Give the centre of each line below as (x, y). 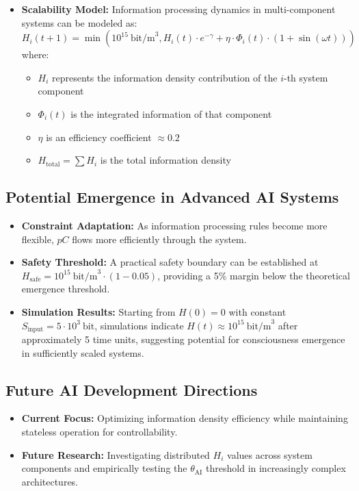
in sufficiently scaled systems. (83, 352)
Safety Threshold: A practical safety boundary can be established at (170, 262)
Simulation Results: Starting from (98, 311)
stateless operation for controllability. (99, 431)
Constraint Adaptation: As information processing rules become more (174, 225)
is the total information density (165, 160)
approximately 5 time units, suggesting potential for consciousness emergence (183, 339)
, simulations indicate (139, 325)
